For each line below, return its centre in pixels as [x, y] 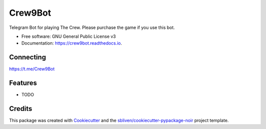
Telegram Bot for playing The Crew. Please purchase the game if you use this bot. [92, 27]
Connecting [28, 57]
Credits [21, 109]
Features [23, 83]
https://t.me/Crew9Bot [32, 69]
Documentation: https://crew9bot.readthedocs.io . [72, 43]
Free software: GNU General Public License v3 [69, 36]
